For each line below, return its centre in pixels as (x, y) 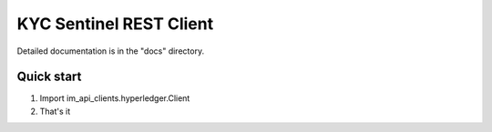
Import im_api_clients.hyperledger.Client (115, 98)
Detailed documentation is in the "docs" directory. (111, 51)
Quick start (49, 77)
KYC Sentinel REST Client (115, 24)
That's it (55, 111)
